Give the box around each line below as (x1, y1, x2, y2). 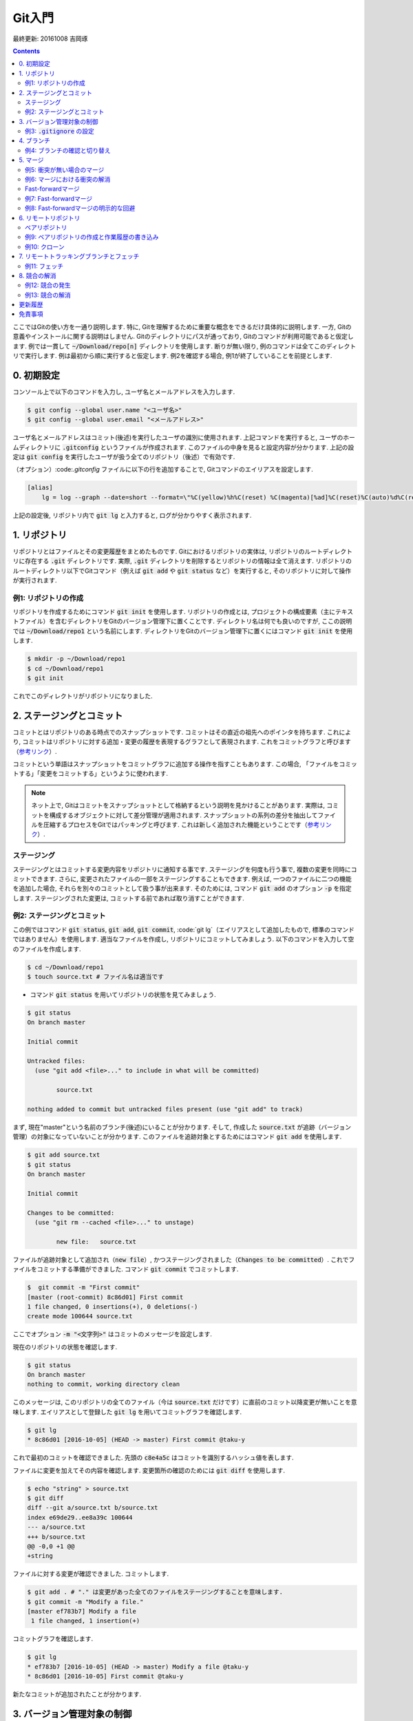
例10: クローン (25, 242, 65, 251)
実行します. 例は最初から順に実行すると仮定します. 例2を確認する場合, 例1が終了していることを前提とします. (24, 352, 332, 360)
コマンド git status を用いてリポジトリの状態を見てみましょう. (30, 991, 216, 998)
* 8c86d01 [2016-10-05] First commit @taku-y (27, 1673, 184, 1680)
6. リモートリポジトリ (19, 213, 81, 222)
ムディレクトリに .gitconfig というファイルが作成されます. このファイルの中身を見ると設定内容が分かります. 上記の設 (12, 443, 354, 451)
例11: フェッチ (25, 262, 64, 270)
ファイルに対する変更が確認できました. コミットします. (12, 1570, 169, 1578)
